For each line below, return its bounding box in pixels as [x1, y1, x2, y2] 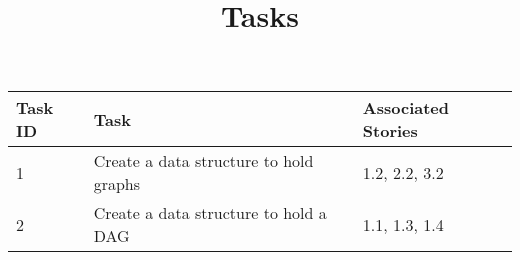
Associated [362, 96, 450, 120]
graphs [93, 172, 141, 196]
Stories [362, 119, 418, 143]
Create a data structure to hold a [93, 201, 327, 225]
